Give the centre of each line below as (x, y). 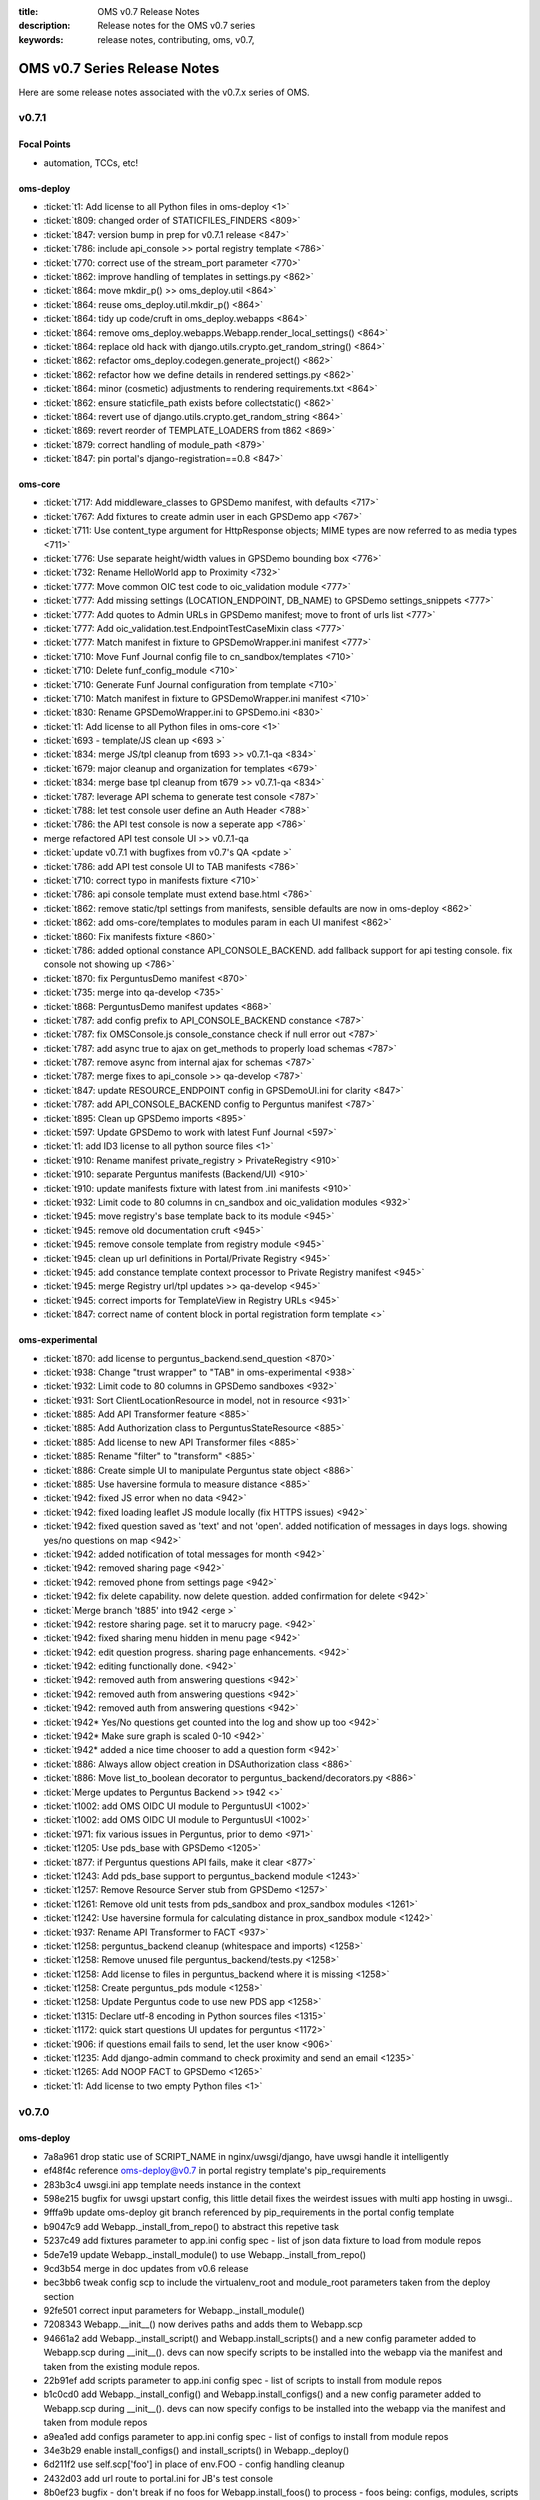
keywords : (41, 39)
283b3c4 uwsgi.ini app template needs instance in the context (172, 2184)
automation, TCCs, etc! (91, 162)
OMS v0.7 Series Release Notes (119, 68)
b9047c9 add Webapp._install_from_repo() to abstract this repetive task (191, 2226)
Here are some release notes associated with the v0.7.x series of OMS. (164, 92)
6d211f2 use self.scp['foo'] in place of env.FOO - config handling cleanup (194, 2464)
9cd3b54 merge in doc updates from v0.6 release (146, 2268)
